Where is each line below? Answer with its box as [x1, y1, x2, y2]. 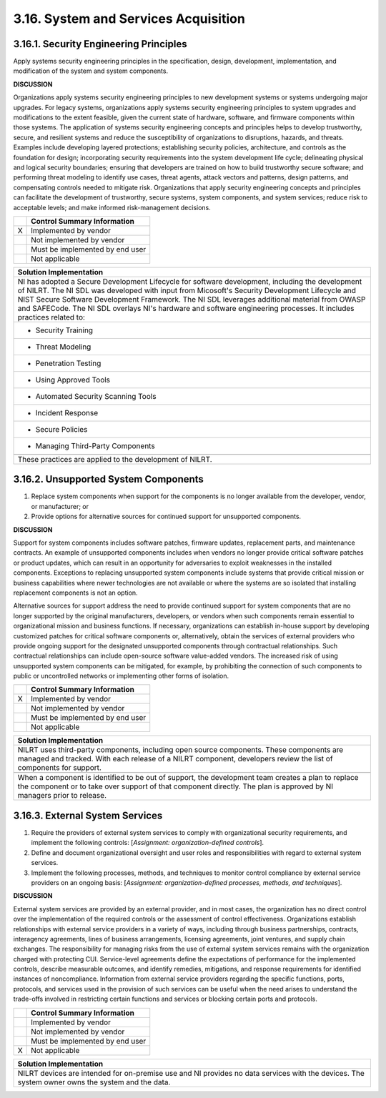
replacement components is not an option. [13, 588, 139, 597]
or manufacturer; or [31, 502, 89, 510]
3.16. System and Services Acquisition [13, 11, 246, 26]
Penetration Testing [35, 358, 102, 368]
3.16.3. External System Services [13, 809, 163, 821]
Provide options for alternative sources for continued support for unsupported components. [31, 512, 302, 521]
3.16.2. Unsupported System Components [13, 473, 204, 485]
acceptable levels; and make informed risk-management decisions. [13, 203, 211, 212]
